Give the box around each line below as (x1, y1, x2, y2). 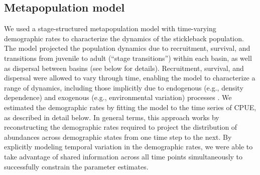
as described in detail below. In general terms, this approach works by (4, 112, 219, 122)
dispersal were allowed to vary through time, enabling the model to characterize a (4, 72, 255, 83)
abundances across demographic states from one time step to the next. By (4, 131, 232, 142)
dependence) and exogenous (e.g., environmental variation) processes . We (4, 92, 232, 103)
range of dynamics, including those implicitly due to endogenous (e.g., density (4, 82, 243, 93)
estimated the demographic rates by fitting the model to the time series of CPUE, (4, 102, 256, 112)
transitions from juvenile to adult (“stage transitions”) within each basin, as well (4, 52, 252, 63)
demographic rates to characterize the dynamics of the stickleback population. (4, 33, 244, 43)
